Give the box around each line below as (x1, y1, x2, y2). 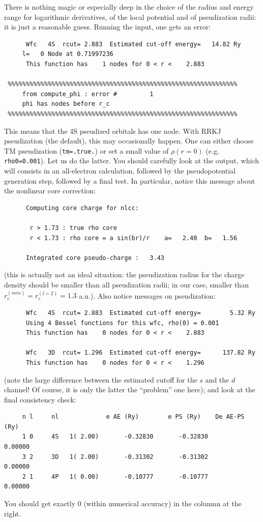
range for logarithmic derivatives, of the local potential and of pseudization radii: (4, 11, 256, 22)
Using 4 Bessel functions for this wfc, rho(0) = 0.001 (25, 319, 219, 327)
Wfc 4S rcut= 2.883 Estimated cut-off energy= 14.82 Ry (25, 40, 241, 48)
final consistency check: (4, 394, 76, 404)
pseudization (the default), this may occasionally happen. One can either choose (4, 135, 254, 146)
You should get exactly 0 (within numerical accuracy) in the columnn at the (4, 498, 242, 509)
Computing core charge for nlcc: (25, 204, 139, 212)
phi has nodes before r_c (22, 100, 110, 108)
